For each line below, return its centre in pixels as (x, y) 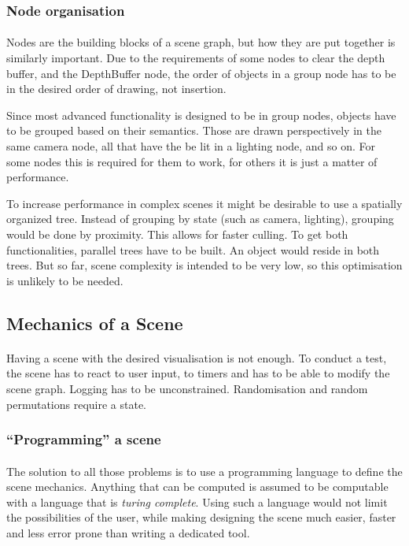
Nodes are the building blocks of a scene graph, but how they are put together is (201, 42)
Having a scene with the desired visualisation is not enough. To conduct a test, (197, 357)
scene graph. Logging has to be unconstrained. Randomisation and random (187, 388)
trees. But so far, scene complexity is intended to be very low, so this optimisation (204, 265)
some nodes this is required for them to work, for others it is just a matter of (192, 161)
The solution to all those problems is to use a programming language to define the (204, 471)
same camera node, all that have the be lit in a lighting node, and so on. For (191, 146)
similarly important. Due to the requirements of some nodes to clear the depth (196, 58)
